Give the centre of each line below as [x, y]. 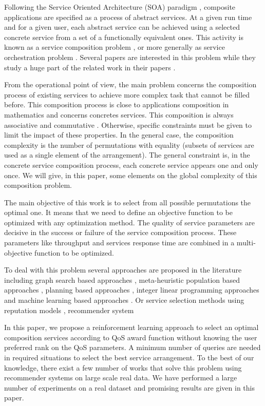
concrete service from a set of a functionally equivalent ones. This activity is [124, 37]
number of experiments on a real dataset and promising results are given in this [129, 387]
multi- [246, 243]
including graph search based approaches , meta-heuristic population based [122, 279]
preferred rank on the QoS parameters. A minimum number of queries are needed [132, 347]
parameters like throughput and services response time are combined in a [119, 243]
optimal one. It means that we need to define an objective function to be [118, 212]
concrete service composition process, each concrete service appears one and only [131, 165]
